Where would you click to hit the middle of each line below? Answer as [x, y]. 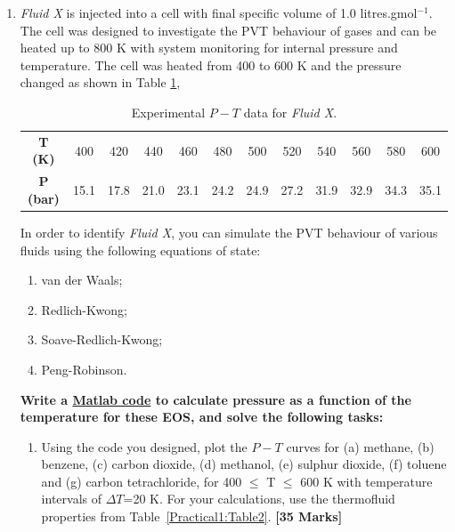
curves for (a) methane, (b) [360, 446]
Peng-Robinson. [84, 369]
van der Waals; [82, 280]
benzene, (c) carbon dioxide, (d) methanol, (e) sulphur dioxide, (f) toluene [244, 464]
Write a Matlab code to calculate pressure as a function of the [215, 399]
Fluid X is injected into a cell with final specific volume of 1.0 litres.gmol [219, 12]
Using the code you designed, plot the [144, 446]
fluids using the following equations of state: [140, 250]
